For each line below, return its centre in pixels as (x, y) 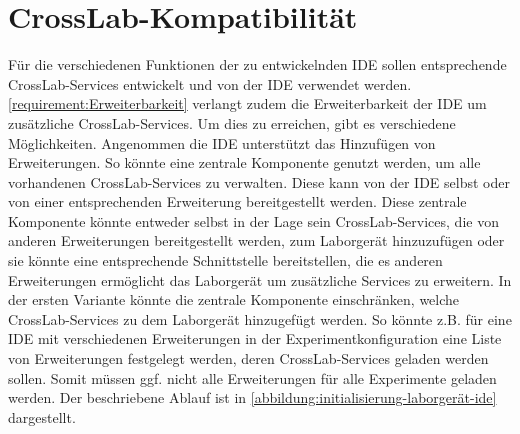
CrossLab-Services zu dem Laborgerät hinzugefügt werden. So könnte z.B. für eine (260, 318)
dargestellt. (42, 416)
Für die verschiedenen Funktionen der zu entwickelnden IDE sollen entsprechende (257, 64)
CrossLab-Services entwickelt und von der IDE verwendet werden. (210, 83)
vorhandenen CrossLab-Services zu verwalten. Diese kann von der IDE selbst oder (259, 181)
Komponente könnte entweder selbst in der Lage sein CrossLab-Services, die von (253, 220)
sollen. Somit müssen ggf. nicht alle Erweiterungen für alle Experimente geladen (252, 377)
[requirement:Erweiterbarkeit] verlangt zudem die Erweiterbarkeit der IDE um (247, 103)
